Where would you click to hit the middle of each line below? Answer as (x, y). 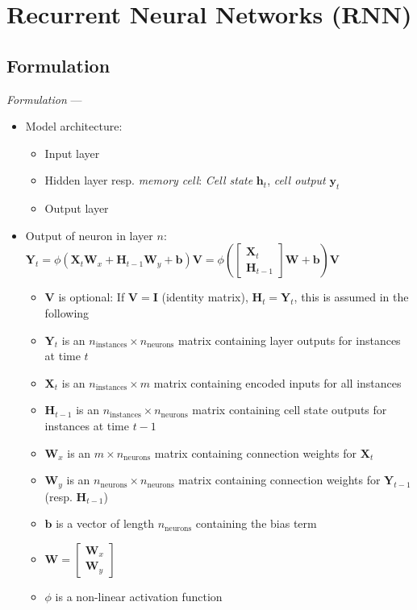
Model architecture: (74, 126)
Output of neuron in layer (89, 235)
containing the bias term (256, 523)
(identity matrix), (205, 297)
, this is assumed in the (351, 297)
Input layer (72, 153)
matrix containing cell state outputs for (290, 410)
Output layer (77, 208)
